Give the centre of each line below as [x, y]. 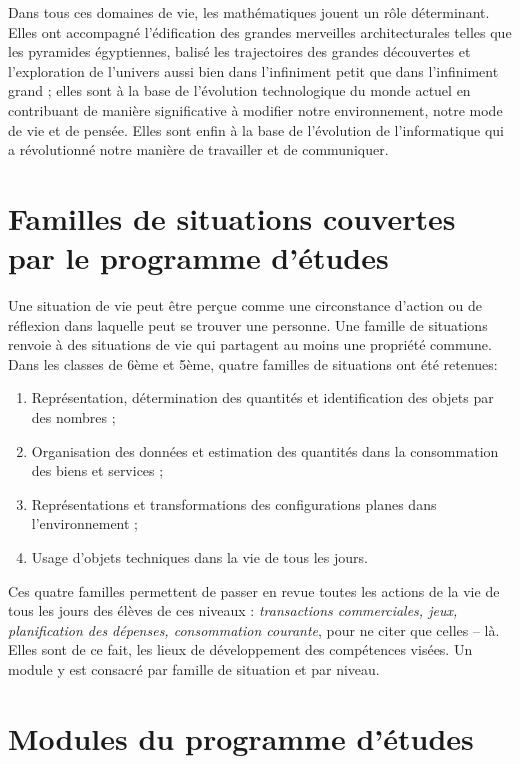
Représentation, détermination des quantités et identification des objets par [262, 397]
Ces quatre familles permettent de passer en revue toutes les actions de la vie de [254, 590]
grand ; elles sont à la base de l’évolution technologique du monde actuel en [239, 90]
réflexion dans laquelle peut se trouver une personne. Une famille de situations [248, 324]
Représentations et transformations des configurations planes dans [234, 503]
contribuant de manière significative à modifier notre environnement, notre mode [255, 109]
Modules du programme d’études [241, 737]
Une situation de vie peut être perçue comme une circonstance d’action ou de [245, 305]
